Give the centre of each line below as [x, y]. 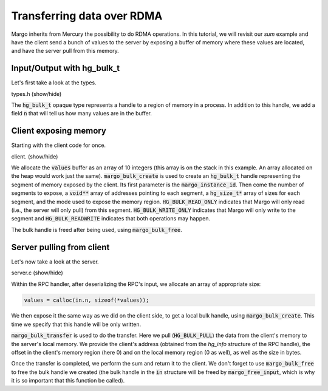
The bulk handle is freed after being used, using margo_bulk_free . [97, 229]
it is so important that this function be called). [68, 381]
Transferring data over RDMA [87, 16]
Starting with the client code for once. [59, 145]
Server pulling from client [60, 247]
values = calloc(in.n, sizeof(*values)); [87, 300]
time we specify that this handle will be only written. [76, 324]
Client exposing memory [59, 131]
